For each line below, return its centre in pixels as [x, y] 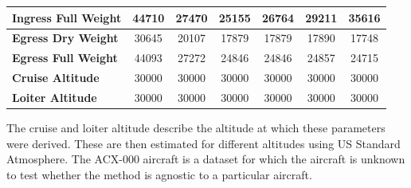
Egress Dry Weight [65, 38]
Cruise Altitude [56, 78]
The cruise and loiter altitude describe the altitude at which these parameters [196, 127]
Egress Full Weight [65, 58]
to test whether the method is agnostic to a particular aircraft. [159, 174]
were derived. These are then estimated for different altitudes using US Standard [204, 143]
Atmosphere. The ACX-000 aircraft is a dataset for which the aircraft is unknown [206, 159]
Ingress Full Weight [67, 17]
